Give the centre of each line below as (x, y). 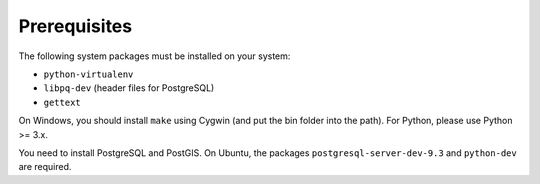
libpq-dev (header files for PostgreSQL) (129, 88)
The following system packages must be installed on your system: (154, 56)
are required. (45, 167)
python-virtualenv (88, 74)
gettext (62, 102)
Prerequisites (75, 26)
